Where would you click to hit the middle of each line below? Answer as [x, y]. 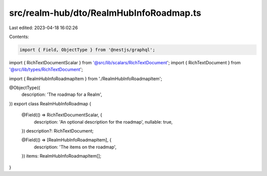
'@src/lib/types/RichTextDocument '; [46, 70]
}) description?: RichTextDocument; [58, 131]
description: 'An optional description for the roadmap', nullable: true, [103, 122]
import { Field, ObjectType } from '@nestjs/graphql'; [87, 50]
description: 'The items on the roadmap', [75, 147]
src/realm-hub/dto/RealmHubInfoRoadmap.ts [105, 13]
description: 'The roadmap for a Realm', [62, 94]
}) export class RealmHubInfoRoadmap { [50, 103]
